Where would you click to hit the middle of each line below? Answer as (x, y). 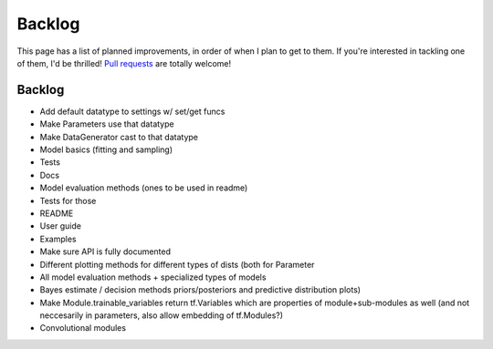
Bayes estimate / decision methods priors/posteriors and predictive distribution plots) (200, 290)
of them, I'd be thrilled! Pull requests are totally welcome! (124, 63)
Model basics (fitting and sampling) (106, 149)
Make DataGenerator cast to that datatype (119, 137)
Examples (58, 239)
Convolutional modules (83, 328)
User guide (61, 226)
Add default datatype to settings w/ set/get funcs (132, 111)
